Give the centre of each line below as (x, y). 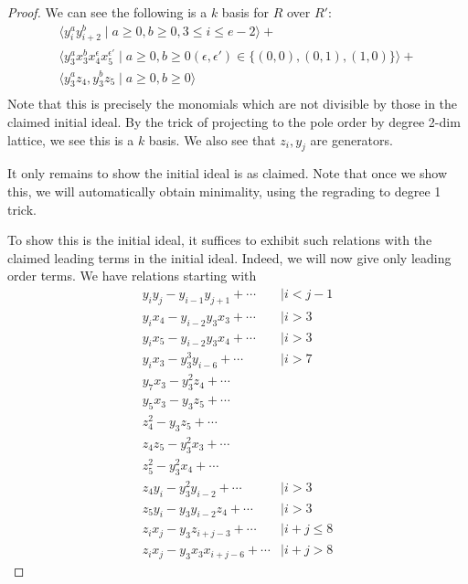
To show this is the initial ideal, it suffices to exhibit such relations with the (220, 240)
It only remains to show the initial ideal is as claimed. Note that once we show (228, 173)
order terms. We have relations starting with (132, 276)
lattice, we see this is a (71, 139)
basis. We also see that (212, 139)
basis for (245, 12)
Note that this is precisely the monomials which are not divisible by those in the (233, 104)
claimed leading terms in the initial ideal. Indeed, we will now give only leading (229, 257)
